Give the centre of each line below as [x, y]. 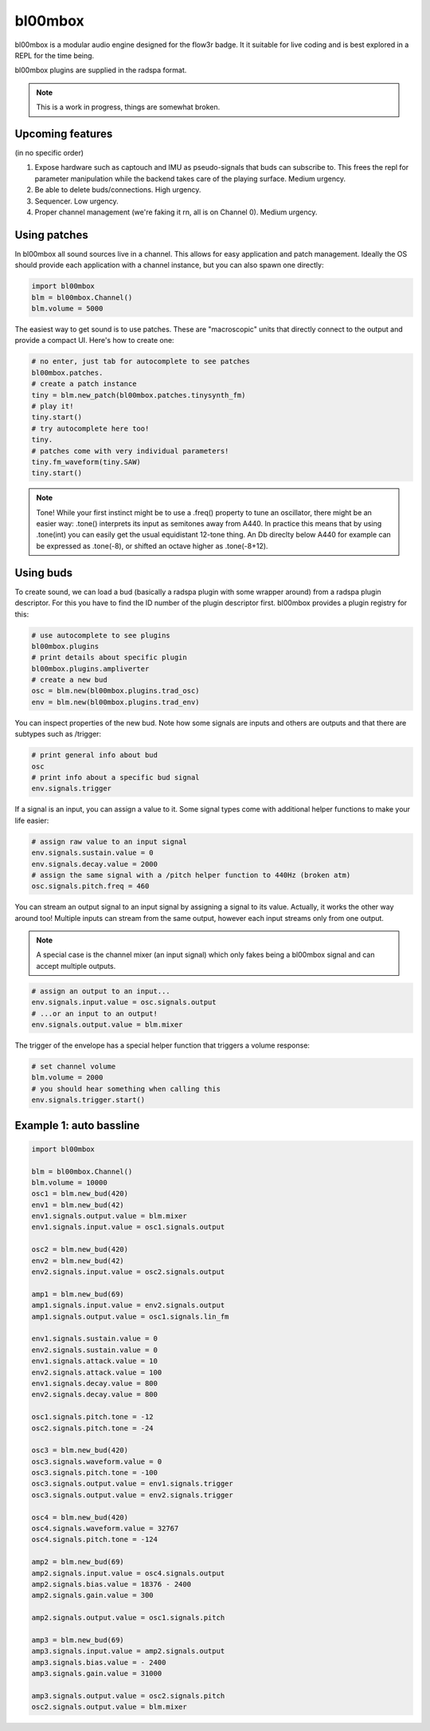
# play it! [53, 406]
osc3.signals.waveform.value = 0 [97, 1462]
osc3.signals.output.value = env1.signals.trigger [133, 1484]
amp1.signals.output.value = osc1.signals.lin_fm [130, 1316]
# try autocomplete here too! [90, 428]
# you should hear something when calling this [126, 1089]
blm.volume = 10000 [69, 1182]
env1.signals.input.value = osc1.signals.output [128, 1227]
